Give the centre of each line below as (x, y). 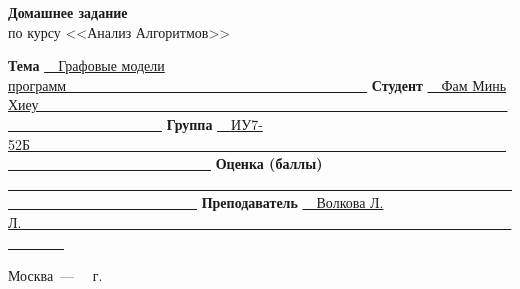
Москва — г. (55, 275)
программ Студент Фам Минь (257, 84)
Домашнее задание (68, 12)
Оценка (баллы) (269, 163)
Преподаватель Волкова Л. (292, 202)
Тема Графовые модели (86, 65)
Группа (189, 123)
